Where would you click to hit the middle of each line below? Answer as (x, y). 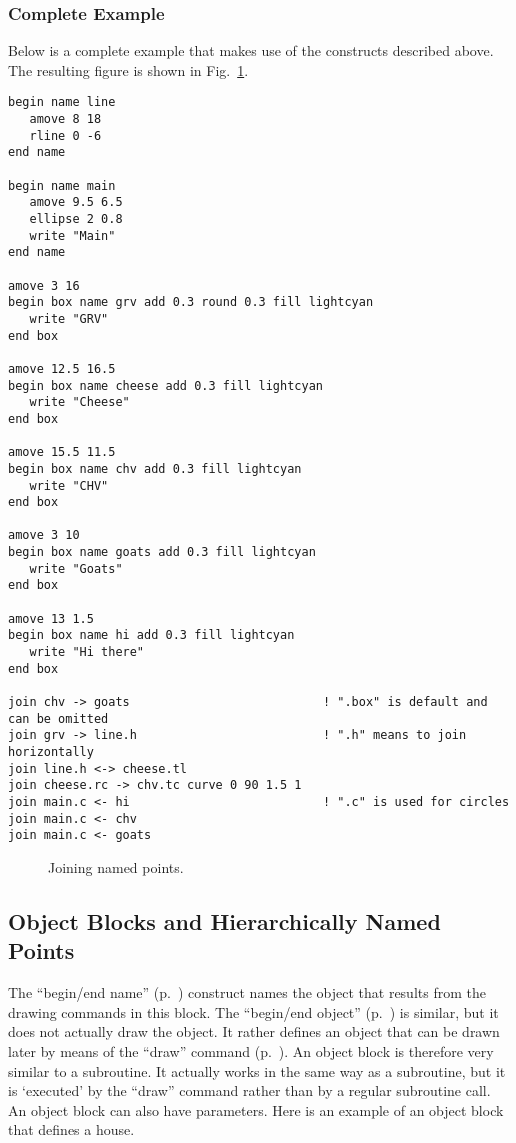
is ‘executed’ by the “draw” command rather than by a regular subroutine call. (249, 1090)
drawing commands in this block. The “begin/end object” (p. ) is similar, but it (253, 1011)
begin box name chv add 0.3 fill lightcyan (155, 468)
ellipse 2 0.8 (76, 219)
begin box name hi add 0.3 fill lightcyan (151, 635)
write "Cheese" (79, 402)
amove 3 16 (44, 285)
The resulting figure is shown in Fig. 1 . (128, 69)
